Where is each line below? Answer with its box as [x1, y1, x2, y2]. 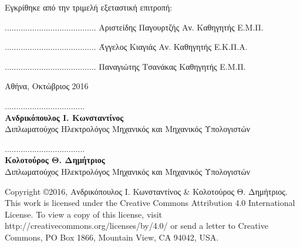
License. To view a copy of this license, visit [5, 208, 163, 220]
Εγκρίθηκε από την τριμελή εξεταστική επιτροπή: [5, 1, 173, 13]
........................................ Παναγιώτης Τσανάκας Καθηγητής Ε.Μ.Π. [5, 60, 246, 72]
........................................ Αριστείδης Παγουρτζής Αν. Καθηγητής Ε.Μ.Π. [5, 21, 264, 33]
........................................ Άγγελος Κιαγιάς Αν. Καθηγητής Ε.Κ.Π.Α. [5, 40, 248, 53]
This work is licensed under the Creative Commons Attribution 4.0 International [5, 197, 295, 209]
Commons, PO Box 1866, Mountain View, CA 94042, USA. [5, 231, 219, 243]
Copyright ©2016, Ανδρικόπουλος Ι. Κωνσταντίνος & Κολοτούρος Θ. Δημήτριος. [5, 185, 288, 197]
